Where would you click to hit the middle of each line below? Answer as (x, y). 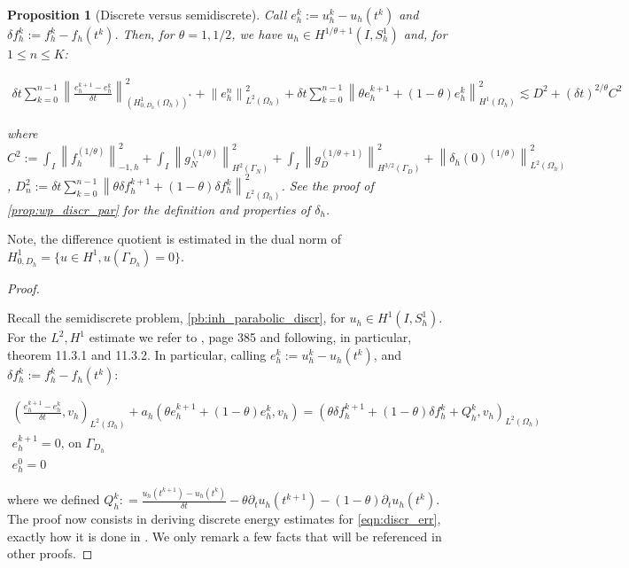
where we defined (54, 499)
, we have (257, 34)
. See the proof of (327, 185)
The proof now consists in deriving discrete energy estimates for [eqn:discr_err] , (224, 519)
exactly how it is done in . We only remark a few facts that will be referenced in (225, 536)
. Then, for (144, 34)
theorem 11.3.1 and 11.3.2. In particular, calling (137, 355)
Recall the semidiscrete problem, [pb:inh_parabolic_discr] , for (176, 318)
